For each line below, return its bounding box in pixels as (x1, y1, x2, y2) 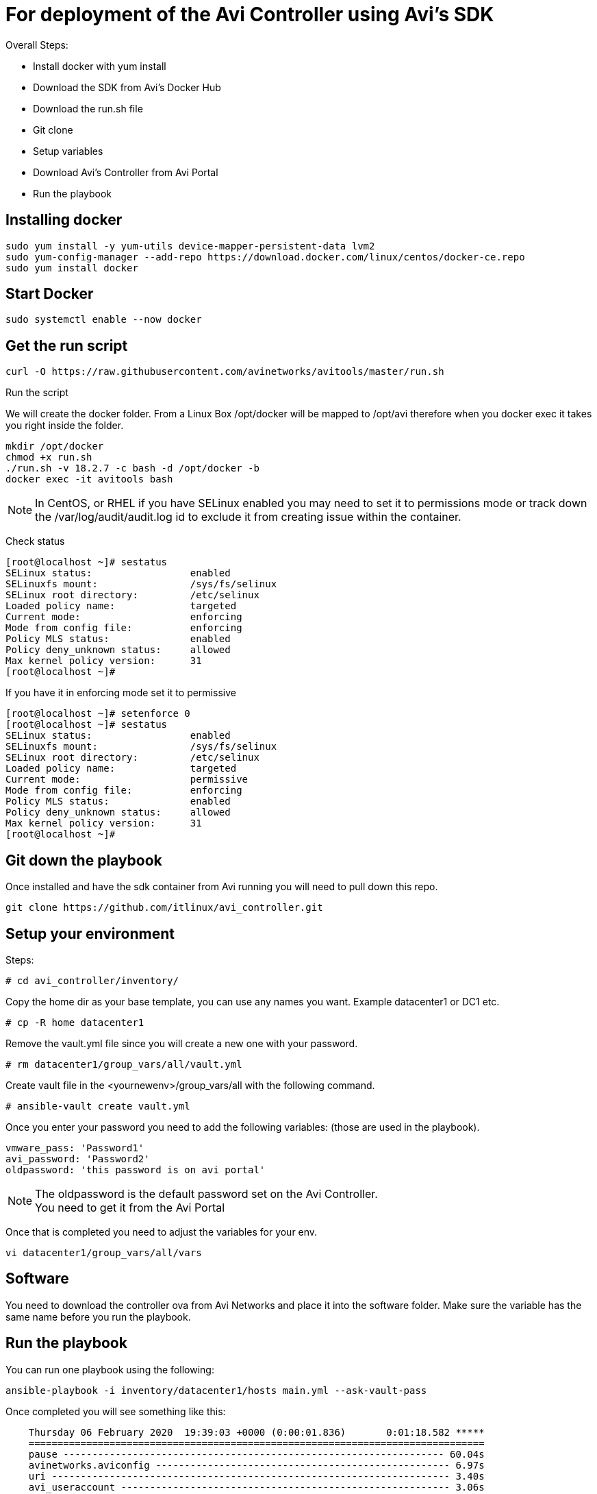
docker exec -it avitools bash (5, 474, 173, 485)
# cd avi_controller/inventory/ (5, 975, 179, 986)
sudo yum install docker (5, 262, 138, 273)
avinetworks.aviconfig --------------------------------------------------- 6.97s (28, 1459, 485, 1471)
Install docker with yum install (33, 60, 166, 72)
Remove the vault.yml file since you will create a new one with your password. (5, 1037, 358, 1049)
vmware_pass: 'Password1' (5, 1142, 144, 1153)
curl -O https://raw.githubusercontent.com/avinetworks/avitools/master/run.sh (5, 366, 444, 378)
